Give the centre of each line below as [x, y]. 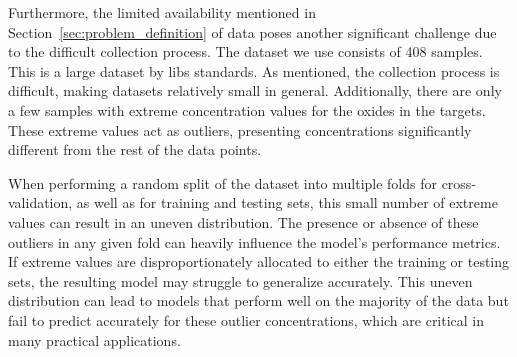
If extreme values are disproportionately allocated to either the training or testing [259, 261]
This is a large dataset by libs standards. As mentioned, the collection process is [254, 70]
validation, [40, 202]
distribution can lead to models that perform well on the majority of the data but [258, 300]
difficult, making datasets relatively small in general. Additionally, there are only [255, 90]
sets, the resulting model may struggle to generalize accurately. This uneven [240, 280]
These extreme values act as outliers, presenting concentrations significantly [240, 129]
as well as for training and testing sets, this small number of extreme [287, 202]
